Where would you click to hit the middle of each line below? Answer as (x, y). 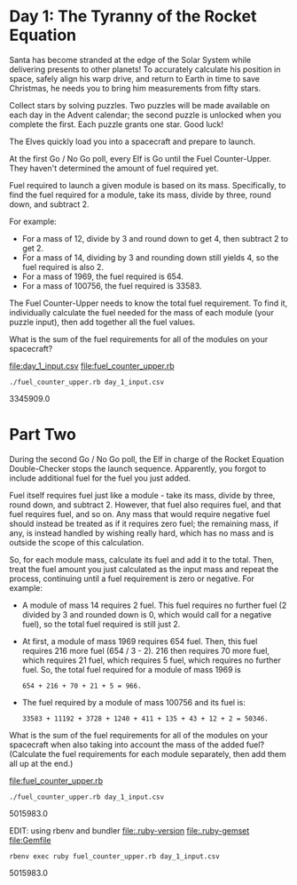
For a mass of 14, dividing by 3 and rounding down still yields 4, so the (150, 257)
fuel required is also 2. (63, 267)
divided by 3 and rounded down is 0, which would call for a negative (147, 614)
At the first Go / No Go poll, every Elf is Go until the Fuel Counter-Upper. (141, 158)
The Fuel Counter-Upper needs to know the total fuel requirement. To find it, (148, 303)
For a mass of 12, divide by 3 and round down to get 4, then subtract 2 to (155, 238)
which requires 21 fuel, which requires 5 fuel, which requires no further (151, 660)
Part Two (43, 435)
